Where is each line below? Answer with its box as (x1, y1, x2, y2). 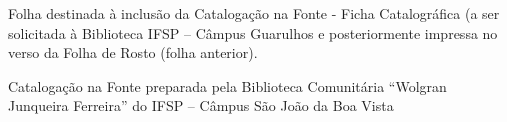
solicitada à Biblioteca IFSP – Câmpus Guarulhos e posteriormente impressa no (8, 22, 498, 43)
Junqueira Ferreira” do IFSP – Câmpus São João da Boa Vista (8, 95, 394, 116)
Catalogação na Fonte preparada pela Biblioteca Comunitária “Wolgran (8, 75, 447, 96)
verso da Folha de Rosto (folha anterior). (8, 42, 258, 63)
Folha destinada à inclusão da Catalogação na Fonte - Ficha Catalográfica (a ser (8, 3, 500, 23)
